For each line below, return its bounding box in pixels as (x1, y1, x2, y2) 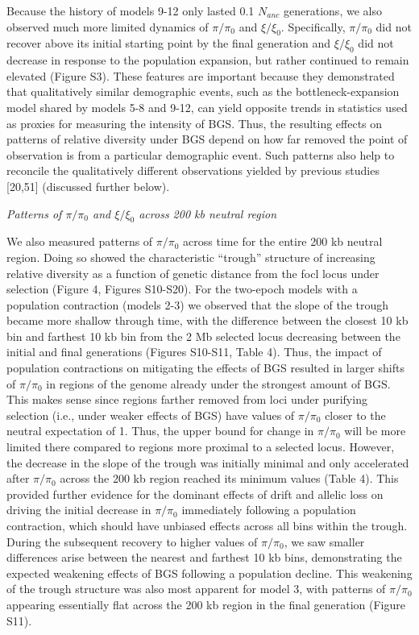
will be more (344, 422, 406, 439)
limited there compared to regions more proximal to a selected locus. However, (6, 438, 395, 455)
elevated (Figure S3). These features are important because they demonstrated (6, 67, 395, 84)
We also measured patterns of (6, 233, 153, 250)
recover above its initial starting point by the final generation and (6, 35, 331, 52)
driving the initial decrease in (6, 501, 151, 518)
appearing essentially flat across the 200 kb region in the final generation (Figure (6, 596, 405, 612)
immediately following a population (181, 501, 356, 518)
